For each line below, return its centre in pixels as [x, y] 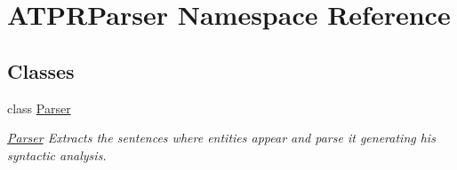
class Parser [39, 108]
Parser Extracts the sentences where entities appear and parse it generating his [221, 138]
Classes [41, 70]
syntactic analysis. [57, 155]
